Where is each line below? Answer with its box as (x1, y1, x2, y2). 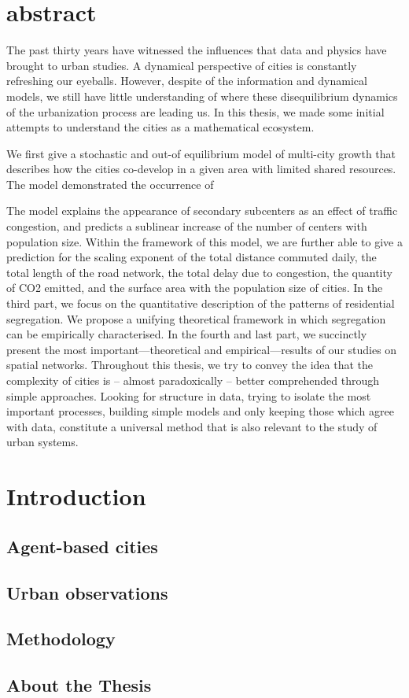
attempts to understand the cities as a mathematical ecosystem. (6, 119, 315, 135)
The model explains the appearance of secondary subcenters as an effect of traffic (6, 202, 398, 219)
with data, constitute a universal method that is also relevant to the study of (6, 418, 378, 434)
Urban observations (6, 580, 168, 604)
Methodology (6, 626, 116, 651)
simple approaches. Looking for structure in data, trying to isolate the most (6, 387, 371, 404)
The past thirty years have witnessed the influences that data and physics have (6, 42, 387, 58)
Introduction (6, 480, 146, 512)
